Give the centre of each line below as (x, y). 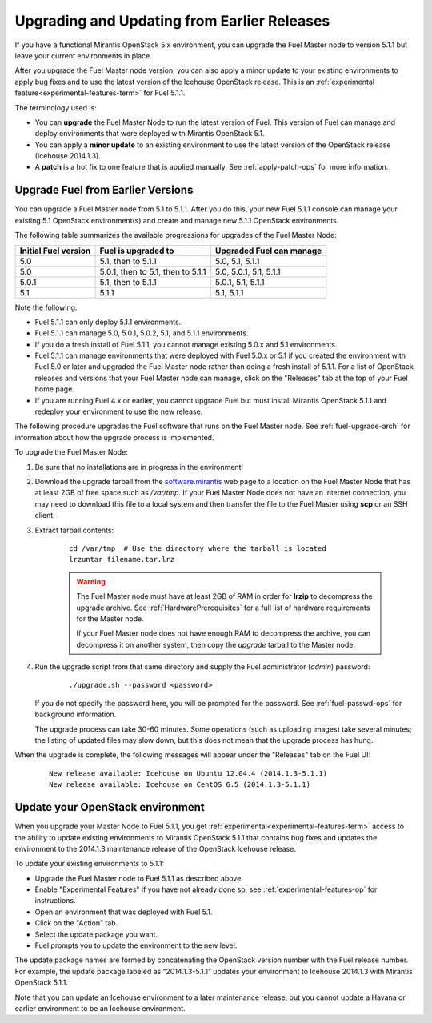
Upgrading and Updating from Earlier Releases (172, 21)
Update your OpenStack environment (110, 807)
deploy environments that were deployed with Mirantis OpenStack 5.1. (150, 134)
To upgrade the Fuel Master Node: (71, 452)
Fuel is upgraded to (137, 251)
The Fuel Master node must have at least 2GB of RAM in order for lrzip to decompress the (224, 596)
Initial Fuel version (55, 251)
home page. (55, 389)
